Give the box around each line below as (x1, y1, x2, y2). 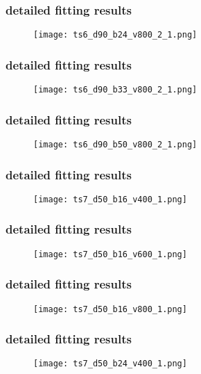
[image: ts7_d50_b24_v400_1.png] (33, 359, 187, 369)
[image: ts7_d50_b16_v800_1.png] (33, 304, 187, 314)
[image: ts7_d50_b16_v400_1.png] (33, 194, 187, 204)
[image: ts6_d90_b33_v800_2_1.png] (33, 85, 198, 95)
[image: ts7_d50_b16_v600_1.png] (33, 249, 187, 259)
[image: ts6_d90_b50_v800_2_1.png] (33, 139, 198, 149)
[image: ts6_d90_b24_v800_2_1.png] (33, 30, 198, 40)
